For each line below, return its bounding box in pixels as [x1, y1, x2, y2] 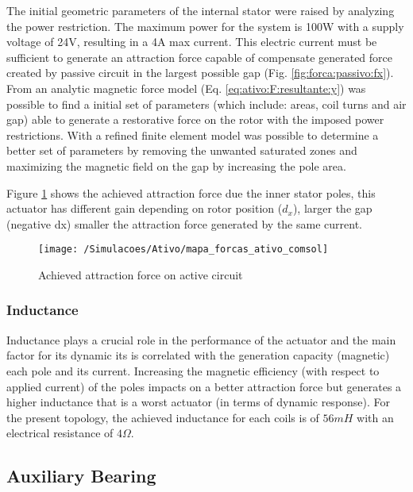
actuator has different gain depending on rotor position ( [6, 200, 283, 217]
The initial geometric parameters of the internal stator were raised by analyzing [6, 2, 395, 18]
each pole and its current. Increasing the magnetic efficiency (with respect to [6, 362, 380, 379]
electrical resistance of [6, 425, 114, 441]
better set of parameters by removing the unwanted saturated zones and [6, 142, 357, 159]
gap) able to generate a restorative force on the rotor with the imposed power [6, 111, 384, 128]
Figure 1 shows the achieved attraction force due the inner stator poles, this [6, 184, 376, 201]
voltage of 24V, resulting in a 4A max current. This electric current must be [6, 33, 377, 50]
